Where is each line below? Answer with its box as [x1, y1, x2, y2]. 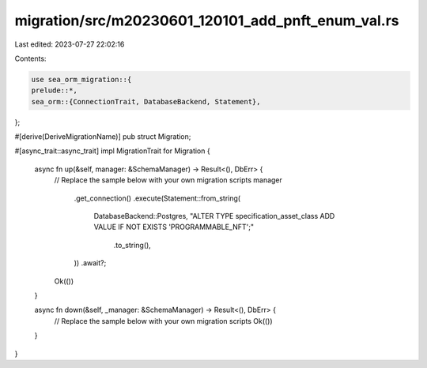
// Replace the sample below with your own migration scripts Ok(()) [54, 316, 273, 325]
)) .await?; [74, 258, 107, 268]
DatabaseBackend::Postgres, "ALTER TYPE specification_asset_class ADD [93, 212, 335, 221]
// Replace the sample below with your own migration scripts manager [54, 175, 282, 185]
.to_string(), [113, 240, 152, 250]
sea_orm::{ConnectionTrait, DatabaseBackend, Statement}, [31, 97, 261, 106]
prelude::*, [31, 86, 78, 95]
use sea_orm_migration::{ [31, 75, 132, 84]
